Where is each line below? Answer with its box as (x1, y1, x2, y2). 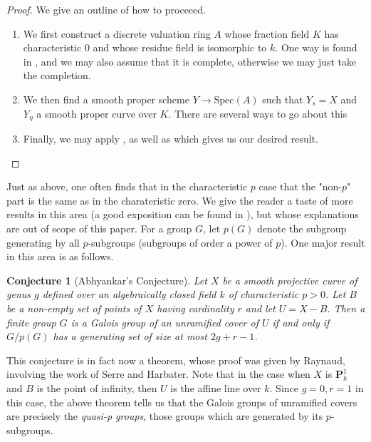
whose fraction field (224, 26, 310, 41)
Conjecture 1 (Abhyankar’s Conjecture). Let (6, 272, 207, 287)
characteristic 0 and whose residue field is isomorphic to (23, 40, 267, 55)
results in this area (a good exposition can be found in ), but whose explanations (6, 207, 359, 222)
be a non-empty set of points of (6, 300, 142, 315)
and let (245, 300, 276, 315)
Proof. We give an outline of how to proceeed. (6, 2, 206, 16)
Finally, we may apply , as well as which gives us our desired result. (23, 131, 318, 146)
